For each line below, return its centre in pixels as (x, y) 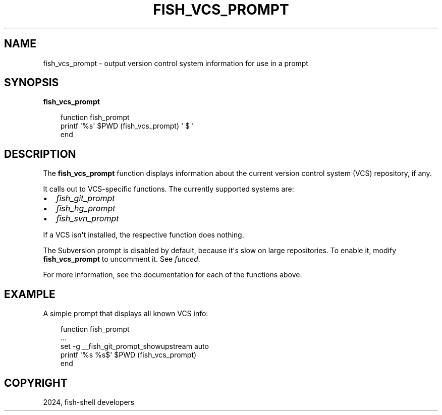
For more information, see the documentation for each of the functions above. (173, 275)
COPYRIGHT (36, 383)
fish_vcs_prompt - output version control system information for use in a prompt (176, 63)
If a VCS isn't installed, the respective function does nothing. (144, 235)
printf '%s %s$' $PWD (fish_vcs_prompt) (128, 355)
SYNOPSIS (32, 83)
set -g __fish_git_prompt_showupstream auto (134, 346)
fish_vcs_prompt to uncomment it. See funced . (122, 259)
